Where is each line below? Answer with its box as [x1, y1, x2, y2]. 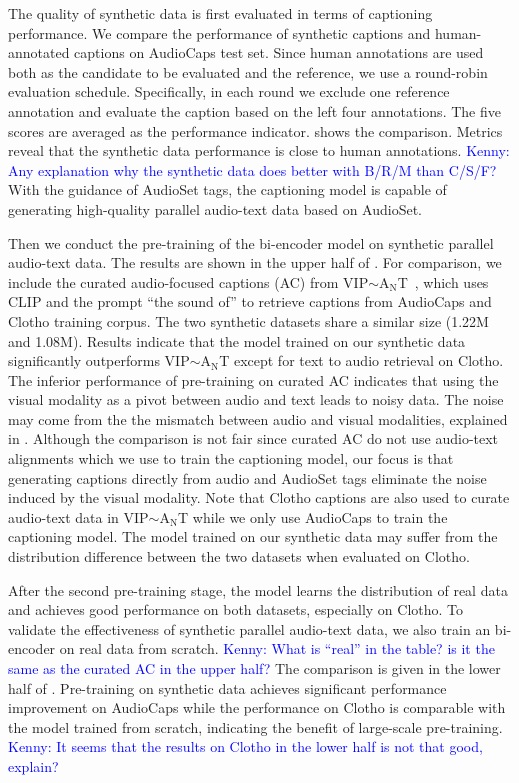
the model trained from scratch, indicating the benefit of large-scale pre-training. [8, 716, 503, 737]
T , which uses [397, 271, 489, 292]
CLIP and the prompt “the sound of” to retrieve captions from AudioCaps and [8, 291, 492, 312]
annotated [8, 42, 70, 63]
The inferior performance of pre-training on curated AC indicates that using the [8, 369, 499, 390]
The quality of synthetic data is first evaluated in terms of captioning [8, 3, 433, 23]
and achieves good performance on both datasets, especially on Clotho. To [8, 599, 463, 620]
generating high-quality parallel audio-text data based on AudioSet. [8, 198, 422, 219]
